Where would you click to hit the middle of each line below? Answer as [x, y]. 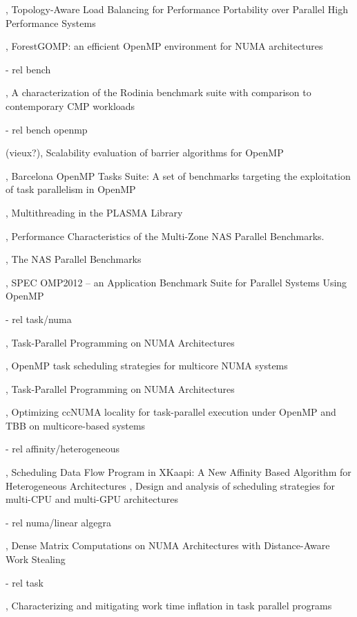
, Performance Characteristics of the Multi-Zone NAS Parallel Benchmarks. [165, 236]
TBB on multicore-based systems [76, 425]
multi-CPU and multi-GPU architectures [92, 499]
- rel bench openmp [47, 129]
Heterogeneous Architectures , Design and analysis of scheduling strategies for [170, 485]
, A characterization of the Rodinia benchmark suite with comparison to [158, 92]
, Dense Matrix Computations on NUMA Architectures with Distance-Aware [168, 545]
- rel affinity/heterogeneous [63, 449]
